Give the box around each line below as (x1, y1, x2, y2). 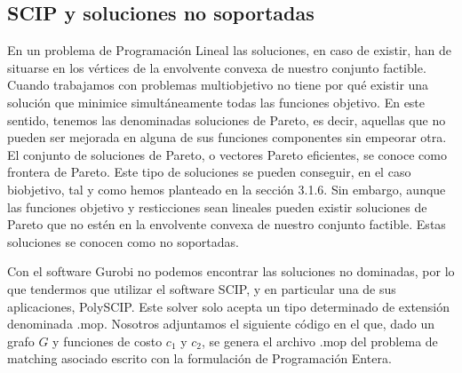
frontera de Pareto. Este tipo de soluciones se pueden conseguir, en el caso (7, 163, 411, 181)
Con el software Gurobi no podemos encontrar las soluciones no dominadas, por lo (7, 262, 455, 281)
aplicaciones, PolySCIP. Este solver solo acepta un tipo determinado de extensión (7, 297, 450, 315)
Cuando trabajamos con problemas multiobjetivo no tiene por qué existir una (7, 75, 429, 94)
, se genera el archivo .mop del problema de (202, 331, 438, 350)
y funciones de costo (52, 331, 163, 350)
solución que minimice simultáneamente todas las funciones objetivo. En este (7, 92, 426, 111)
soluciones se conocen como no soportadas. (7, 232, 239, 250)
